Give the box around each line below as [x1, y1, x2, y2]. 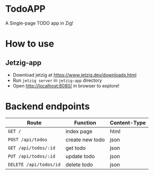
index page [65, 127, 92, 135]
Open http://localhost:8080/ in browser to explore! [12, 82, 120, 89]
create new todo [65, 136, 105, 143]
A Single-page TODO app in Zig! [5, 20, 73, 26]
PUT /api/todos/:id [8, 153, 55, 159]
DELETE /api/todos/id [8, 162, 61, 167]
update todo [65, 152, 95, 160]
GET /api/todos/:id [8, 145, 55, 151]
